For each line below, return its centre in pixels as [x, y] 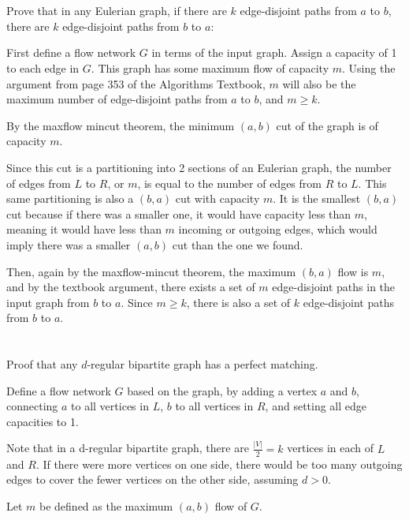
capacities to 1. [43, 421]
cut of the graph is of [327, 125]
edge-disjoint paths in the [334, 287]
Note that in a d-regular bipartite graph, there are [128, 448]
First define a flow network [71, 52]
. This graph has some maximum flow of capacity [210, 67]
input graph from [48, 302]
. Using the [369, 67]
